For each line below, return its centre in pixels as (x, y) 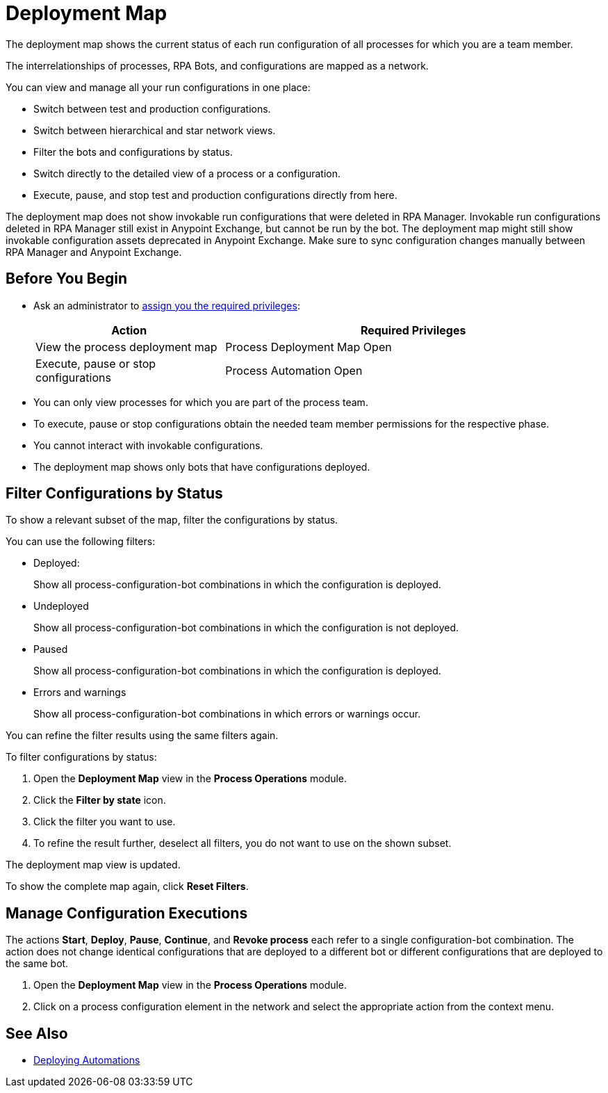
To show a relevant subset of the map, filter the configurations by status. (172, 520)
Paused (51, 649)
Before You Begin (67, 279)
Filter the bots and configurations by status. (133, 152)
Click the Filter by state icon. (100, 800)
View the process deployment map (126, 347)
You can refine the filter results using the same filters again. (142, 736)
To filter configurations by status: (81, 757)
